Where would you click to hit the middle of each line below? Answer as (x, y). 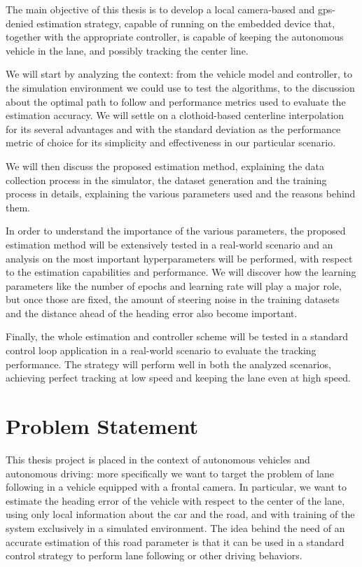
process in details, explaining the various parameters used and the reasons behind (181, 194)
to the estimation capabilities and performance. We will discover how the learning (181, 272)
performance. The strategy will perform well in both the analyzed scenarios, (168, 364)
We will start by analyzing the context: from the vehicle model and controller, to (179, 74)
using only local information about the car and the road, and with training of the (180, 514)
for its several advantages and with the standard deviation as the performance (173, 128)
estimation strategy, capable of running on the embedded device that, (186, 23)
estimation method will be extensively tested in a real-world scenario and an (169, 244)
